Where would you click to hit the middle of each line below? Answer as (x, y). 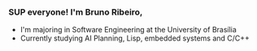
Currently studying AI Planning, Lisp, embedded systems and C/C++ (135, 38)
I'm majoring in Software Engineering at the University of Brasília (128, 30)
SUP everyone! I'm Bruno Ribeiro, (76, 12)
